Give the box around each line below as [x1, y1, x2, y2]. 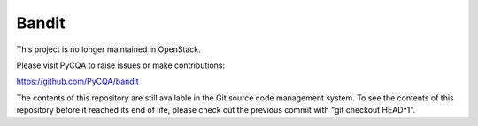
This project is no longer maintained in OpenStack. [16, 44, 201, 55]
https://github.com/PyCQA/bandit [16, 76, 139, 87]
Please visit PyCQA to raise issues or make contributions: [16, 60, 226, 70]
